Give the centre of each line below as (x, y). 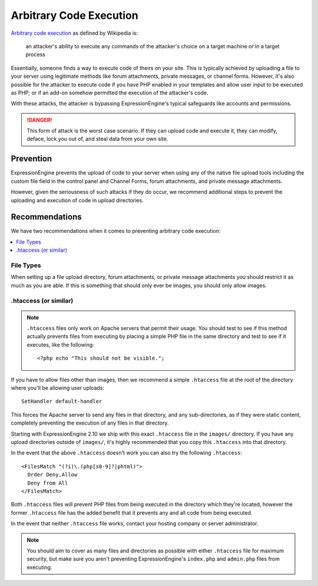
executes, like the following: (60, 344)
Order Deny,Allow (52, 475)
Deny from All (48, 483)
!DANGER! (39, 120)
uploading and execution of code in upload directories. (77, 200)
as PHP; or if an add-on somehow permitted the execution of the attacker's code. (110, 93)
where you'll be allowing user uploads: (57, 388)
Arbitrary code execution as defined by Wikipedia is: (74, 33)
